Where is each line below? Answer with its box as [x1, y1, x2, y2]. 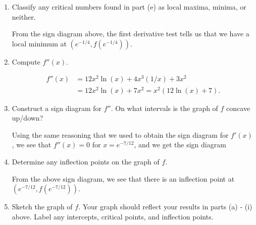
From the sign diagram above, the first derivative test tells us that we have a [12, 28, 249, 39]
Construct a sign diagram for [12, 102, 102, 113]
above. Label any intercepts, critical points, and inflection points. [12, 211, 214, 221]
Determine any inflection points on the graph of [12, 156, 160, 166]
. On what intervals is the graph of [111, 102, 218, 113]
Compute [12, 56, 40, 67]
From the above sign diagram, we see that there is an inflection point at [12, 173, 235, 184]
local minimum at [12, 38, 67, 48]
